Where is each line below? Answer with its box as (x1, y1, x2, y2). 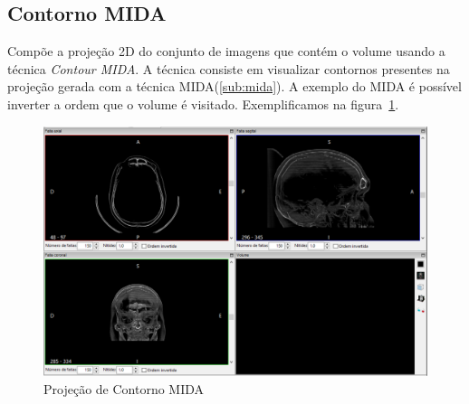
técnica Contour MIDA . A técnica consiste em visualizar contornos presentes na (7, 59, 450, 78)
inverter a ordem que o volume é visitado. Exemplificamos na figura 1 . (7, 94, 399, 113)
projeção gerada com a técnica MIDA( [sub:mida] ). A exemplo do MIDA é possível (7, 77, 462, 96)
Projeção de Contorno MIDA (43, 379, 205, 398)
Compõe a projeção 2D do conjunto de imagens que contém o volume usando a (7, 42, 445, 61)
